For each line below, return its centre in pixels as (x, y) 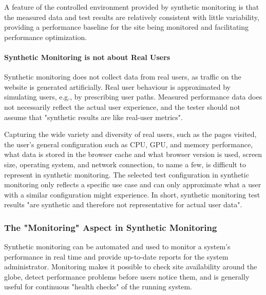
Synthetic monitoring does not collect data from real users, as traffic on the (123, 77)
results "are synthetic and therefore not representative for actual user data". (123, 204)
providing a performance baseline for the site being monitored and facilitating (127, 27)
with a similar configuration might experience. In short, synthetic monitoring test (132, 194)
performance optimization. (46, 37)
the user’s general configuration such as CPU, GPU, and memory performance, (129, 144)
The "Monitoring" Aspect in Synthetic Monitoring (111, 227)
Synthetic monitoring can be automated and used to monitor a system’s (117, 247)
